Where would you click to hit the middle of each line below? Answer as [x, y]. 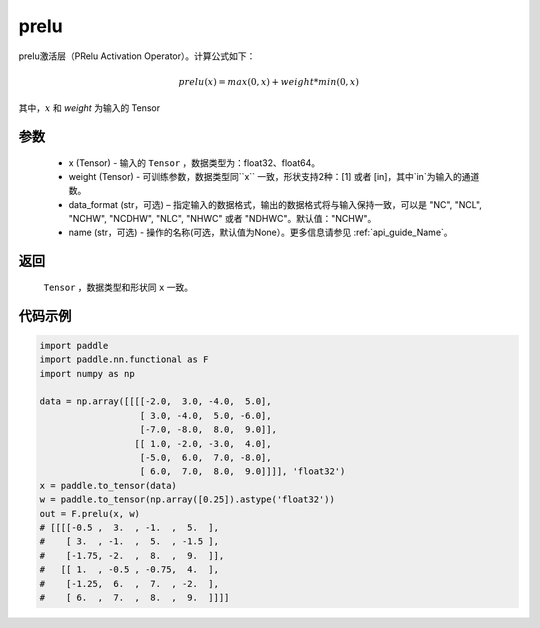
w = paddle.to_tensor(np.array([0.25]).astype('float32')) [187, 499]
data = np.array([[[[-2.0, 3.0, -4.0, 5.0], [155, 401]
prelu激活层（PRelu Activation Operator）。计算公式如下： [137, 56]
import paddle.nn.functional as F [124, 359]
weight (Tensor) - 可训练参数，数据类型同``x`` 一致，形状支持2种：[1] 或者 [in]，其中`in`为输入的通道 [274, 176]
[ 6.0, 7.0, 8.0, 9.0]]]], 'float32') [242, 471]
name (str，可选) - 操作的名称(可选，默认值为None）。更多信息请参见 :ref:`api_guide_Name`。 [261, 232]
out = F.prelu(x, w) [89, 513]
